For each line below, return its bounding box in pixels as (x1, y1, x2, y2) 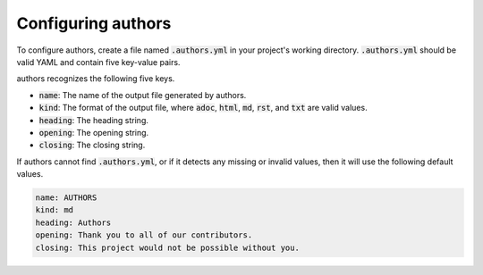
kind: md (35, 205, 74, 215)
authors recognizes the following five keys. (16, 73, 175, 84)
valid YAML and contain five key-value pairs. (16, 56, 181, 67)
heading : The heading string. (38, 114, 149, 125)
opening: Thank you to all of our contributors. (35, 230, 253, 240)
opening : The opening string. (38, 127, 149, 137)
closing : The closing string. (38, 139, 146, 151)
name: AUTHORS (35, 193, 97, 203)
